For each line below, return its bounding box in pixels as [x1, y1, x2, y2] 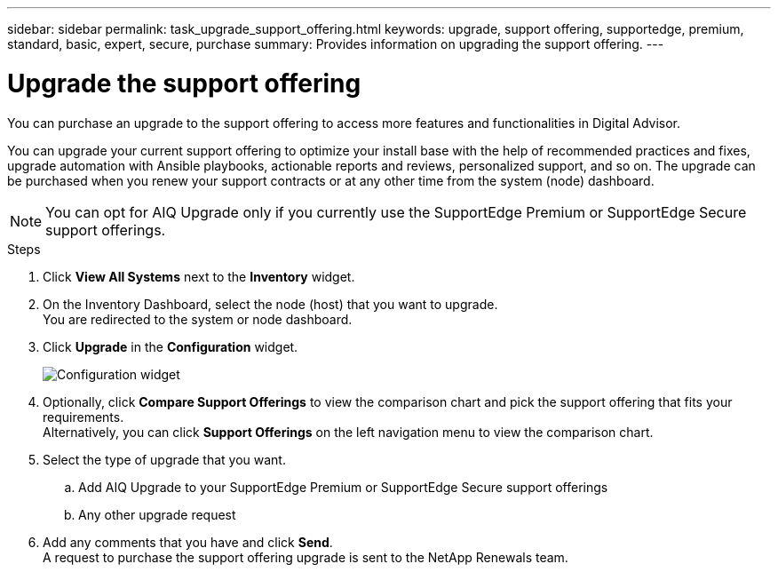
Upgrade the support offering [7, 68, 361, 99]
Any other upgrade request [78, 506, 236, 522]
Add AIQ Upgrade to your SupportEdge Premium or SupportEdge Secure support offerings [78, 479, 608, 495]
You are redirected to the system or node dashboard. [43, 311, 353, 327]
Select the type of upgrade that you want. [43, 451, 286, 467]
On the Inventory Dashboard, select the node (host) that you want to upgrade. [43, 296, 498, 312]
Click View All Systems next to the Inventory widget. [43, 268, 355, 284]
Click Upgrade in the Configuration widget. [43, 338, 298, 354]
